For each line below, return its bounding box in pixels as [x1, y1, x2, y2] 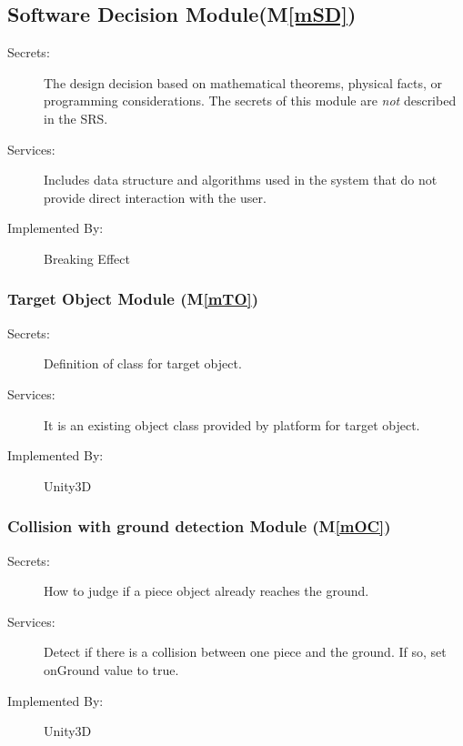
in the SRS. [44, 108, 108, 127]
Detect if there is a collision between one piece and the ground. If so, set [44, 642, 447, 661]
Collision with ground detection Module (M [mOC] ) [7, 515, 391, 538]
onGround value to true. [44, 660, 179, 679]
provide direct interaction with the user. [44, 187, 267, 207]
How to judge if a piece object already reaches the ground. [44, 581, 369, 600]
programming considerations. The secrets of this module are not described [44, 91, 457, 110]
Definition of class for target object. [44, 354, 242, 373]
